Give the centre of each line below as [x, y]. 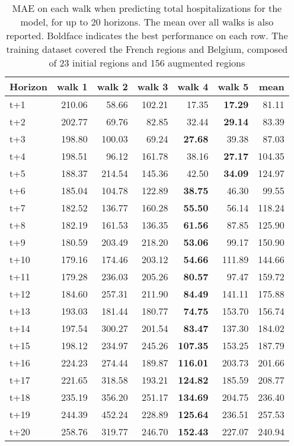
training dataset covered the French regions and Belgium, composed [147, 49]
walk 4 [193, 86]
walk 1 [72, 86]
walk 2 [112, 86]
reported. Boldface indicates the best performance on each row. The [147, 35]
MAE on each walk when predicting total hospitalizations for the [147, 8]
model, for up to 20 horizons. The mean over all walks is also [147, 22]
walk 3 [153, 86]
